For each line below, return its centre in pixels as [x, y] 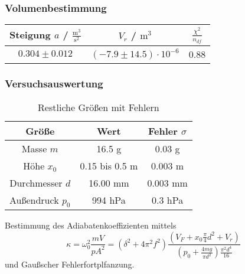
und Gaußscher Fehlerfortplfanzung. [70, 264]
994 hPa [109, 200]
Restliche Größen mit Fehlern [99, 107]
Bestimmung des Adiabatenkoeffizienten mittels [91, 225]
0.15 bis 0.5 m [109, 165]
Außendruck [34, 200]
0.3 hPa [168, 200]
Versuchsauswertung [54, 84]
